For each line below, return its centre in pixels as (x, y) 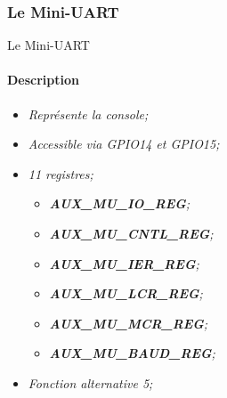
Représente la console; (88, 114)
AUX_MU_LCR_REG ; (126, 293)
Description (44, 80)
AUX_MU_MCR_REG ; (129, 323)
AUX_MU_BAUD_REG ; (132, 353)
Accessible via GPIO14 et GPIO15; (124, 144)
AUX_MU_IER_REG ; (124, 263)
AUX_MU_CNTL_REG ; (131, 233)
